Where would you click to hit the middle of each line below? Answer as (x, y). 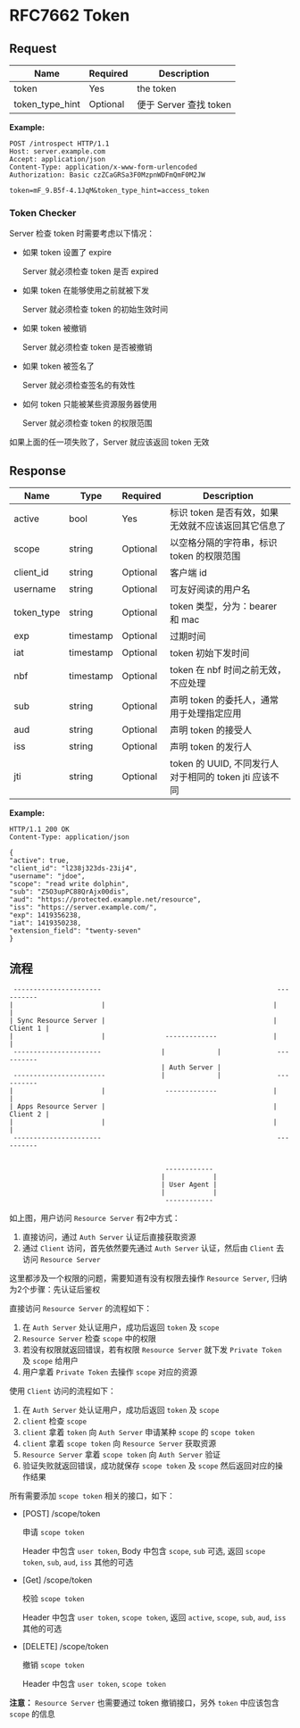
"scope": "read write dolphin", (69, 885)
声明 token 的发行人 (211, 747)
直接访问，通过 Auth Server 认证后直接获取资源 (109, 1236)
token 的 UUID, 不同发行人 (224, 764)
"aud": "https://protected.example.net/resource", (105, 900)
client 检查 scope (54, 1421)
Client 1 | (29, 1028)
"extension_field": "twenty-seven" (75, 931)
